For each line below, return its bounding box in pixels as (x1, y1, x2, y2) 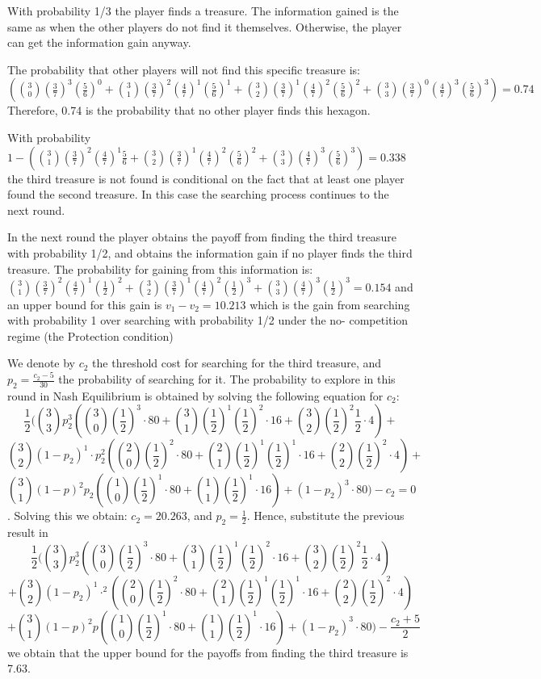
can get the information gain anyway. (7, 34, 191, 51)
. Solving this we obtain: (7, 507, 128, 524)
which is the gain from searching (250, 295, 410, 312)
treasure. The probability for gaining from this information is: (7, 260, 313, 277)
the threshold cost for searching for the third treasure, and (92, 354, 382, 371)
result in (7, 524, 48, 541)
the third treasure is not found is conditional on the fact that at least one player (7, 170, 405, 187)
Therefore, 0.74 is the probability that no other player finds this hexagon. (7, 102, 371, 119)
